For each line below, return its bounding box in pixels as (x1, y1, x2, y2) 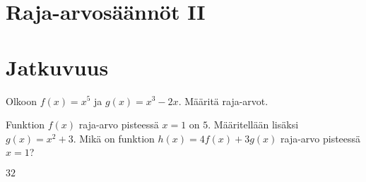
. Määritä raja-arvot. (178, 93, 268, 108)
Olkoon (6, 93, 37, 108)
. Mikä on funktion (73, 131, 155, 145)
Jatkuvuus (6, 52, 109, 81)
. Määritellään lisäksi (208, 117, 299, 132)
